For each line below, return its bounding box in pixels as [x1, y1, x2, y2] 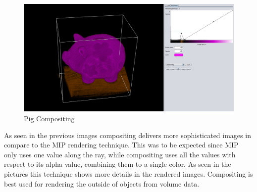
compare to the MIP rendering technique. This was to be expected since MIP [4, 140, 239, 150]
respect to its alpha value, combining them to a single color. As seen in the [4, 159, 231, 169]
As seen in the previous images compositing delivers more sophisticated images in [4, 130, 251, 140]
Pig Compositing [24, 113, 75, 123]
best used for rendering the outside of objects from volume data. [4, 178, 200, 189]
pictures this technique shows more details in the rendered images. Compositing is [4, 168, 253, 179]
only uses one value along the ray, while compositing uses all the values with [4, 149, 236, 159]
